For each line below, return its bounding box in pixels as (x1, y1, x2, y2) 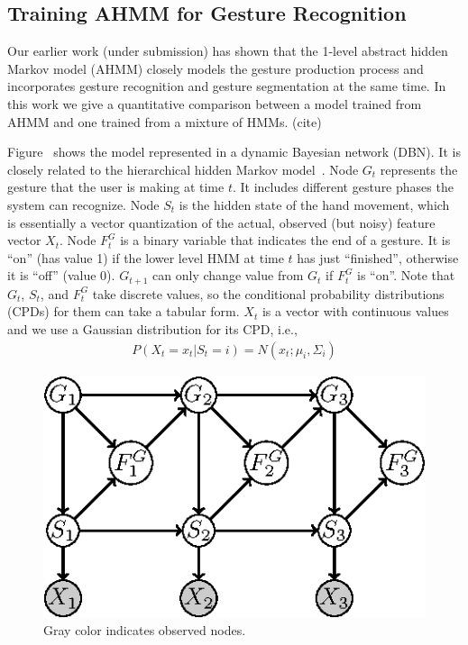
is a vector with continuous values (262, 302, 449, 321)
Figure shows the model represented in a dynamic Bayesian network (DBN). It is (7, 142, 461, 161)
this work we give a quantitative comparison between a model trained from (7, 94, 422, 113)
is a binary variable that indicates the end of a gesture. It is (120, 231, 451, 250)
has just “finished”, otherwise (297, 248, 459, 267)
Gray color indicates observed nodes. (43, 621, 246, 640)
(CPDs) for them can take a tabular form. (7, 302, 240, 321)
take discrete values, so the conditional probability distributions (92, 284, 445, 303)
